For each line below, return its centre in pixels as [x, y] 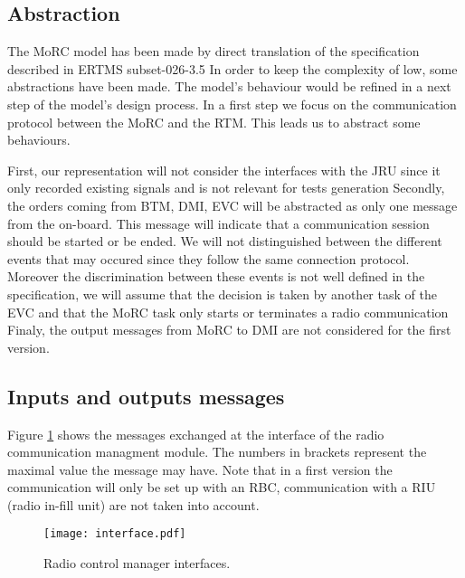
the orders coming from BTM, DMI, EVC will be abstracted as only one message [232, 205]
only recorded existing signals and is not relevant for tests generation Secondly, [226, 188]
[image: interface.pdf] [115, 534]
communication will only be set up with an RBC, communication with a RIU [222, 487]
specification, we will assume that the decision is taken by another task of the [222, 294]
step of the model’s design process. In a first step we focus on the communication [232, 104]
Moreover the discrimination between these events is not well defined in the [216, 276]
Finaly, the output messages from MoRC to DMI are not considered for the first [229, 330]
